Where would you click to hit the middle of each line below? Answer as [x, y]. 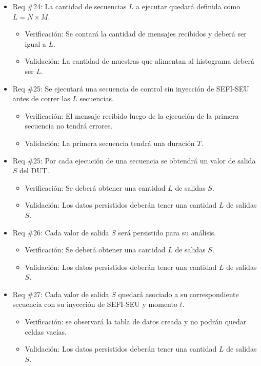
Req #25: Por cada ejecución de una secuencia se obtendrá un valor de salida [134, 160]
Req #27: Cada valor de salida [61, 294]
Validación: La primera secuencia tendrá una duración [110, 143]
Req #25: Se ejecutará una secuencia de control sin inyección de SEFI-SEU [131, 88]
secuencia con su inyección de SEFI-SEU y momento [95, 304]
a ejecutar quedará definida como [188, 6]
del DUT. [34, 170]
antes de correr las [41, 98]
